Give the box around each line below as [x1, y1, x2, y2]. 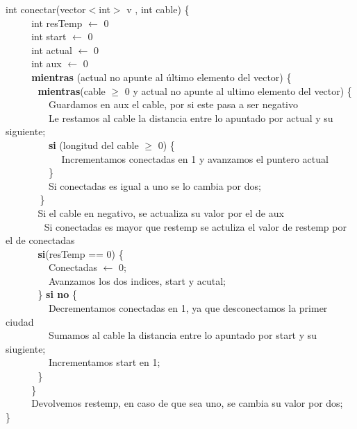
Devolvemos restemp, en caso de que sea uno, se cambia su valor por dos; [31, 396, 343, 410]
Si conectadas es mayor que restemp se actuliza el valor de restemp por [44, 219, 347, 234]
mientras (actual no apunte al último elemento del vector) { [31, 69, 292, 84]
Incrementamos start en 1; [48, 355, 160, 369]
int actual [31, 42, 72, 57]
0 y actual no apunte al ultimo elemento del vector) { [124, 83, 352, 98]
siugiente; [6, 341, 46, 356]
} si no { [38, 287, 77, 301]
